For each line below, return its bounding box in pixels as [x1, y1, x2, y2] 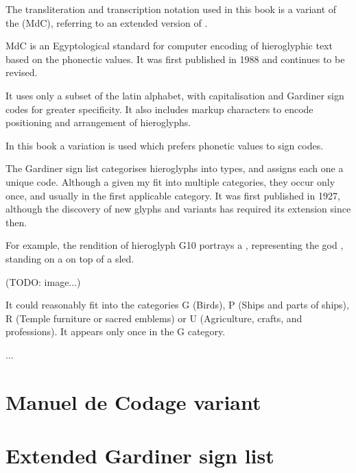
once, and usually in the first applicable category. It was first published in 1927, [5, 188, 340, 202]
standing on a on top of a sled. [5, 251, 134, 265]
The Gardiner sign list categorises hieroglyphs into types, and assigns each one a [5, 161, 344, 175]
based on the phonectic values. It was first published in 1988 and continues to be [5, 51, 345, 66]
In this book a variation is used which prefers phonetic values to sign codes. [5, 138, 324, 152]
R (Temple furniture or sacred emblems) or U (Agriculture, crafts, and [5, 311, 302, 325]
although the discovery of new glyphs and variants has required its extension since [5, 202, 351, 216]
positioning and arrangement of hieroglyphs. [5, 115, 191, 130]
